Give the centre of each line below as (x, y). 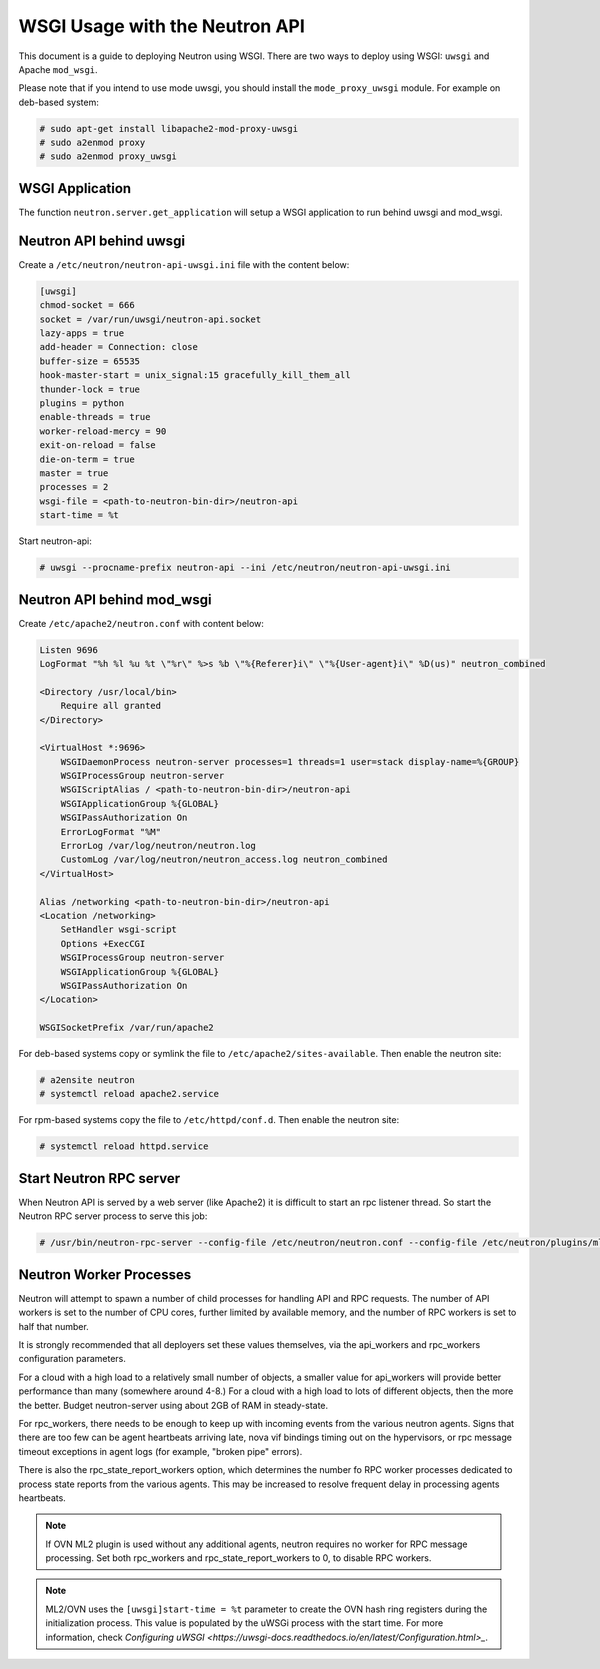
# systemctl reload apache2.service (129, 1094)
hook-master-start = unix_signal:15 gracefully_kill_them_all (195, 375)
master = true (74, 473)
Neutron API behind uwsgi (101, 240)
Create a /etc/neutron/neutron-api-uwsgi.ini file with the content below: (184, 264)
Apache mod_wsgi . (58, 69)
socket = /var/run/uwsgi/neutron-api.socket (150, 319)
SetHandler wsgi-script (118, 929)
